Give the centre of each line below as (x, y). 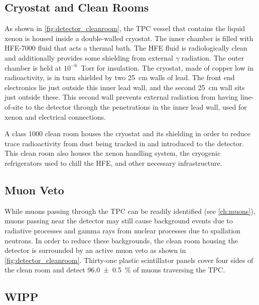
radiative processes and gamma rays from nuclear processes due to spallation (122, 230)
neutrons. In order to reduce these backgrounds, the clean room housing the (121, 240)
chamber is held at (33, 67)
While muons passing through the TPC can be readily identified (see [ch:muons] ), (130, 211)
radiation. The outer (213, 57)
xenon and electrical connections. (55, 116)
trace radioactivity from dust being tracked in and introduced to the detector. (124, 143)
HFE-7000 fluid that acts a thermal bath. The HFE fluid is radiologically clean (126, 48)
